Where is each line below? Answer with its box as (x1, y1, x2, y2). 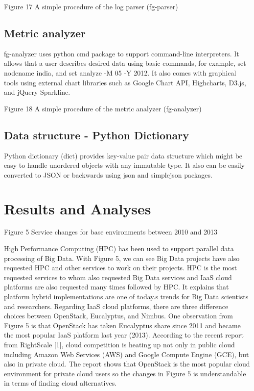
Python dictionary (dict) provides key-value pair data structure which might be (4, 150, 243, 160)
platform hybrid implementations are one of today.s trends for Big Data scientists (4, 291, 249, 302)
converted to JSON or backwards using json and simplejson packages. (4, 169, 212, 180)
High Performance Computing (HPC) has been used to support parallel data (4, 243, 234, 254)
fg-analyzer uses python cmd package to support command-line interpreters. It (4, 48, 239, 58)
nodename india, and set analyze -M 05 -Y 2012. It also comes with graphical (4, 67, 236, 78)
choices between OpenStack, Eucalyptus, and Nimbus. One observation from (4, 311, 233, 321)
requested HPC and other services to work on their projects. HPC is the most (4, 262, 237, 273)
